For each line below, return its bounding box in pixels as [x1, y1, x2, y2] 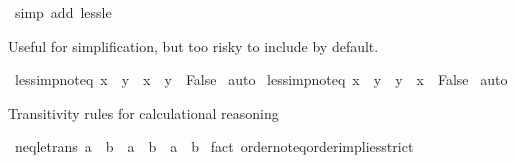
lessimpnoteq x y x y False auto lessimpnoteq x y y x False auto [14, 69, 508, 90]
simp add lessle [14, 2, 112, 22]
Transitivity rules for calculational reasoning [8, 102, 279, 123]
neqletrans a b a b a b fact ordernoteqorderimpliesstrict [14, 136, 414, 157]
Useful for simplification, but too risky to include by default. [8, 35, 379, 56]
